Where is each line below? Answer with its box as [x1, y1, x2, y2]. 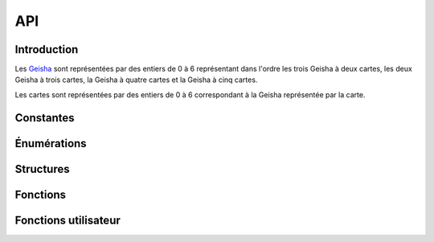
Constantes [14, 111, 76, 125]
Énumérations [14, 137, 88, 150]
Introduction [14, 43, 79, 56]
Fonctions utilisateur [14, 213, 121, 227]
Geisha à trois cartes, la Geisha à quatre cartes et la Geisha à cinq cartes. [14, 75, 258, 84]
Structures [14, 162, 70, 176]
